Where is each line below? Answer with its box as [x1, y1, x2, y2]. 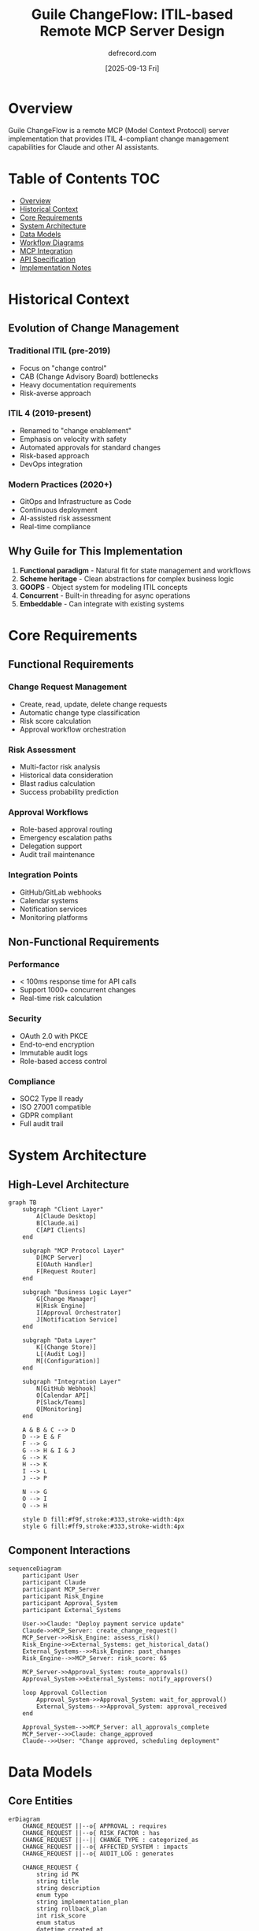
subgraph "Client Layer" [22, 1205, 104, 1214]
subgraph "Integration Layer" [22, 1377, 122, 1385]
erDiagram [8, 1815, 41, 1823]
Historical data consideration [19, 770, 113, 780]
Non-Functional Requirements [8, 936, 160, 949]
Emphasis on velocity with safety [19, 434, 128, 443]
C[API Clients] [36, 1226, 87, 1234]
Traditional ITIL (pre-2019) [8, 345, 111, 356]
